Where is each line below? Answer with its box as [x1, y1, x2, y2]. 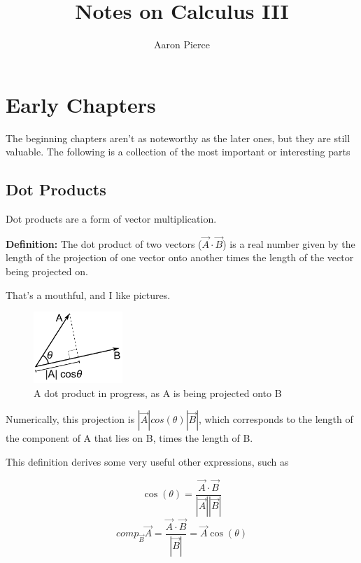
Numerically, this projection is [6, 412, 135, 426]
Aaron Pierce [154, 37, 210, 52]
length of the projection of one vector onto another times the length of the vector [6, 250, 354, 265]
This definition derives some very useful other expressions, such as [6, 454, 289, 468]
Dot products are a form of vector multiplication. [6, 211, 217, 226]
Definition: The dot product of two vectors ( [6, 236, 202, 251]
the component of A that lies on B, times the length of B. [6, 431, 253, 445]
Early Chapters [6, 90, 156, 118]
